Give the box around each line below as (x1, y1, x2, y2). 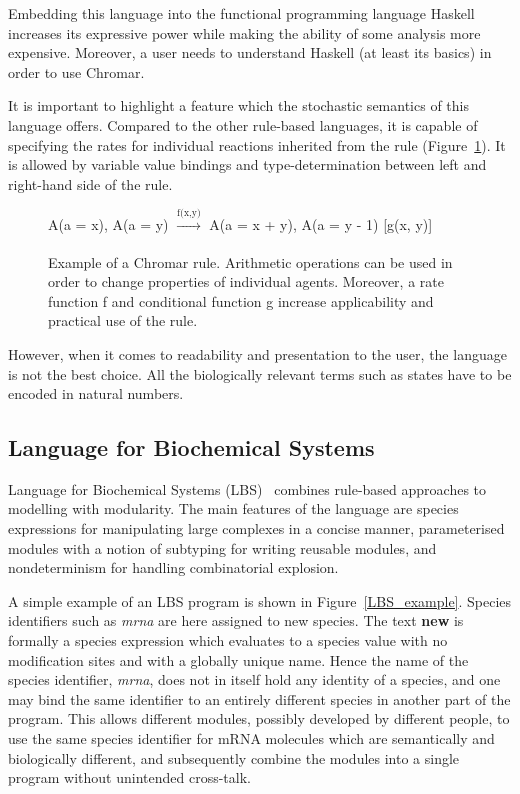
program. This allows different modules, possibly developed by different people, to (8, 708, 510, 729)
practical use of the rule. (48, 310, 198, 331)
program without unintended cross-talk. (8, 767, 251, 788)
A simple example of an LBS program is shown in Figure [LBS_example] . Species (8, 590, 512, 611)
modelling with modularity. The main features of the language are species (8, 498, 459, 519)
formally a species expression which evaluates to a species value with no (8, 630, 448, 651)
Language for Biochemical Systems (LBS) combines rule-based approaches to (8, 478, 487, 499)
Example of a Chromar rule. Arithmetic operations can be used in (48, 251, 453, 272)
